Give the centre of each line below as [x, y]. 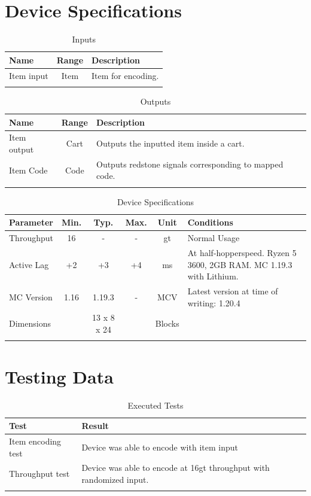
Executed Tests [155, 405]
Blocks [167, 323]
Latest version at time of [233, 291]
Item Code [28, 170]
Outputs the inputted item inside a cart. [170, 143]
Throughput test [39, 474]
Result [95, 426]
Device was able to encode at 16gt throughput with [176, 468]
